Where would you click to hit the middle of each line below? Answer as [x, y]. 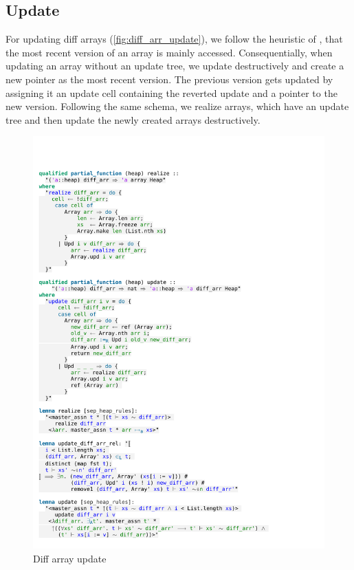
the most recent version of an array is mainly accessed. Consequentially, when [169, 52]
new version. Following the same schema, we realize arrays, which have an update [177, 106]
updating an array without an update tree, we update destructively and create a [175, 66]
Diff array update [70, 558]
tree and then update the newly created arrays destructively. [133, 119]
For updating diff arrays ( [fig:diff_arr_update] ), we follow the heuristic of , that [174, 39]
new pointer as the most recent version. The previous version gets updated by [169, 79]
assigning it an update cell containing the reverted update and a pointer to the [172, 92]
